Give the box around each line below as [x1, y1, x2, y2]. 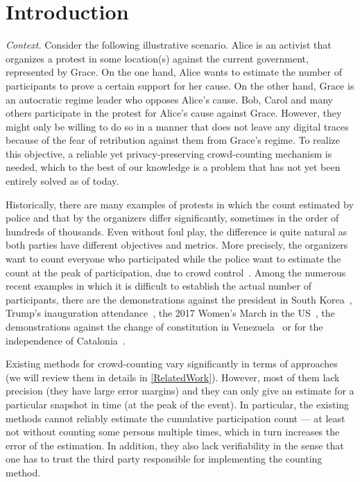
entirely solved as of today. [6, 174, 119, 188]
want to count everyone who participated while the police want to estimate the [6, 251, 341, 266]
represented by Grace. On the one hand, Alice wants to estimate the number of [6, 65, 343, 79]
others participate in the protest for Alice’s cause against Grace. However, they [6, 106, 342, 120]
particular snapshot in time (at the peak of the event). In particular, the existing [6, 397, 350, 411]
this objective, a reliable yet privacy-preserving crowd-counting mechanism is [6, 146, 332, 160]
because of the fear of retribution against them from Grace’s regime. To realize [6, 133, 341, 147]
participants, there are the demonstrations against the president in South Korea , [6, 292, 352, 306]
